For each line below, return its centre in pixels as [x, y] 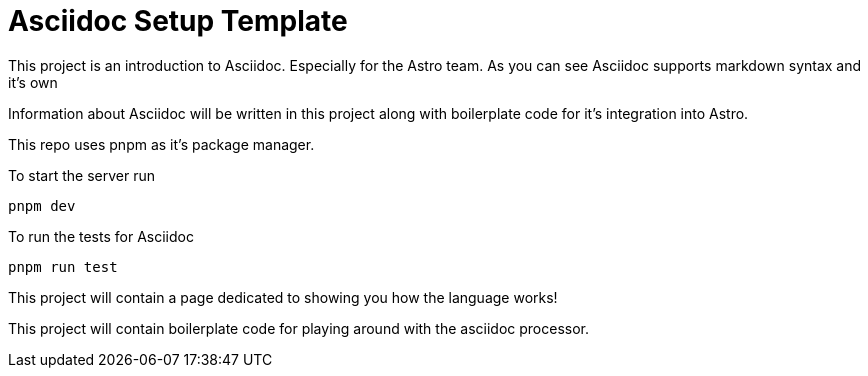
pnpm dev [42, 205]
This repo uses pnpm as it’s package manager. [161, 144]
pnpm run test [63, 266]
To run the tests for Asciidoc [101, 236]
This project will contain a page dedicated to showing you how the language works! [283, 297]
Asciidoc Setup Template [178, 21]
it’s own [33, 82]
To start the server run [81, 175]
